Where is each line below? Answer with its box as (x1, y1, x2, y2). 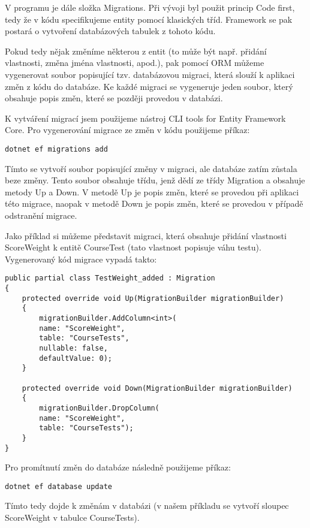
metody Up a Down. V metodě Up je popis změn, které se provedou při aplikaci (5, 185, 299, 198)
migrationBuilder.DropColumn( (39, 403, 159, 412)
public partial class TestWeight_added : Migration (5, 274, 215, 283)
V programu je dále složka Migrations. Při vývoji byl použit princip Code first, (5, 1, 295, 13)
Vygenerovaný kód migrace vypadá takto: (5, 252, 157, 265)
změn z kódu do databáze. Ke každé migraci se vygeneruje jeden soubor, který (5, 80, 293, 92)
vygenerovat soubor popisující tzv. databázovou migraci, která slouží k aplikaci (5, 68, 295, 80)
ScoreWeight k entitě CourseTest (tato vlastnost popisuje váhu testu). (5, 241, 261, 254)
